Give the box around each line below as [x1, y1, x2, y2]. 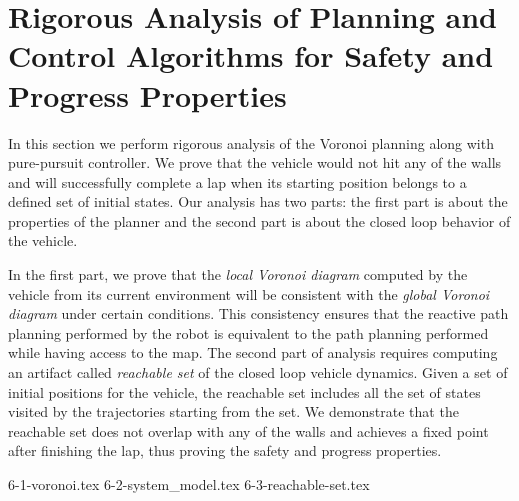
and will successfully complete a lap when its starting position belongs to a [8, 171, 467, 192]
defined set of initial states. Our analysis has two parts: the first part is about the [8, 191, 508, 212]
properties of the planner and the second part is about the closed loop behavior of [8, 210, 511, 231]
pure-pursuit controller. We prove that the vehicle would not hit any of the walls [8, 152, 502, 173]
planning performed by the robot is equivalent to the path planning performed [8, 322, 489, 343]
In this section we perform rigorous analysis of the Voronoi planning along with [8, 132, 494, 153]
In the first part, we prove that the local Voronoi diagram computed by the [8, 264, 468, 285]
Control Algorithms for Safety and [8, 35, 494, 76]
